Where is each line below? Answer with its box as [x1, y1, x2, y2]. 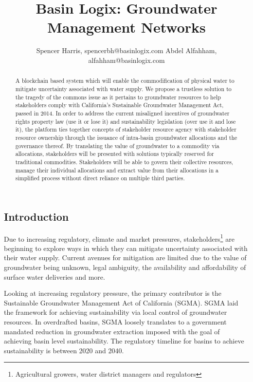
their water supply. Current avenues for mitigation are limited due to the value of [4, 252, 247, 263]
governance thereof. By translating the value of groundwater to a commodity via [15, 141, 219, 150]
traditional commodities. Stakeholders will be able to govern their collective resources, [15, 157, 234, 166]
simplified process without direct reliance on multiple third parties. [15, 174, 185, 182]
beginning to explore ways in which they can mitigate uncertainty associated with [4, 243, 248, 253]
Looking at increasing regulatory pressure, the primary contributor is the [4, 288, 221, 298]
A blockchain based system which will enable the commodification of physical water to [15, 76, 235, 85]
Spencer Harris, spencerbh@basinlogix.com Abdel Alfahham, [36, 45, 217, 56]
